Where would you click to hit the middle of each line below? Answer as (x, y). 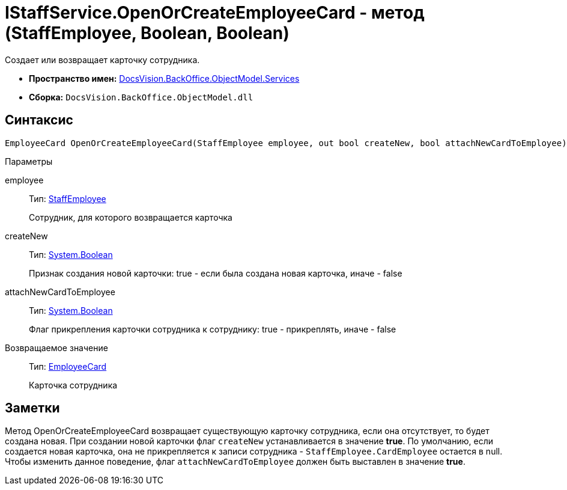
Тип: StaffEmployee (68, 198)
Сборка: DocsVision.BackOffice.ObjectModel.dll (141, 97)
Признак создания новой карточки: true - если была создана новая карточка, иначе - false (216, 273)
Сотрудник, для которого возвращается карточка (131, 217)
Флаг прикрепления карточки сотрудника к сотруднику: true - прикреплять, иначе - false (213, 329)
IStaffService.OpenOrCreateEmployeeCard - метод (215, 13)
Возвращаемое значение (56, 348)
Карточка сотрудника (73, 385)
